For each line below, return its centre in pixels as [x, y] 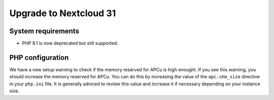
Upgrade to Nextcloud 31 [63, 13]
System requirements [44, 31]
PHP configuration [39, 57]
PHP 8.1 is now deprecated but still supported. [70, 43]
